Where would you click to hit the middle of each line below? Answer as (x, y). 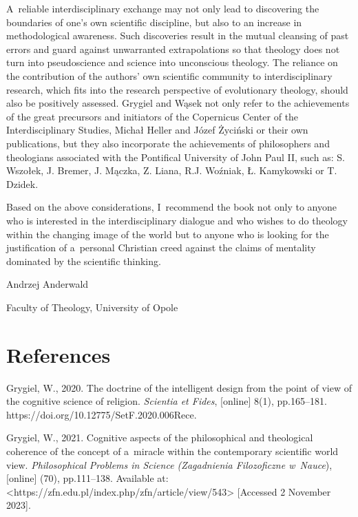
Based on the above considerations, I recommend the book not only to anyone (171, 207)
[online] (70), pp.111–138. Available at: (87, 478)
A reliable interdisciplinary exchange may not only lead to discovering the (163, 8)
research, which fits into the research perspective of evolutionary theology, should (177, 89)
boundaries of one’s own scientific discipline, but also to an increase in (154, 22)
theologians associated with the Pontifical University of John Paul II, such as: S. (176, 157)
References (59, 354)
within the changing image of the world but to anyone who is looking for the (168, 234)
